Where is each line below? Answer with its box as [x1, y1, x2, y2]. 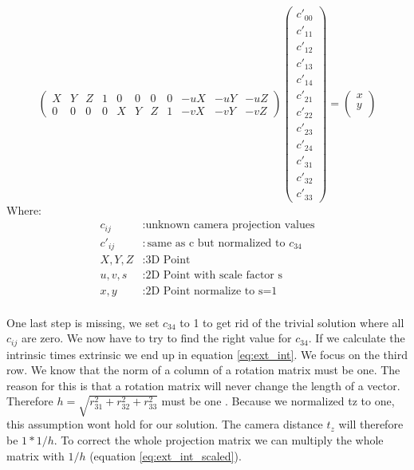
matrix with [6, 447, 65, 464]
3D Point [145, 255, 191, 267]
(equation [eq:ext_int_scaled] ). [89, 447, 242, 464]
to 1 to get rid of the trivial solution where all [179, 314, 404, 330]
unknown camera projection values [145, 219, 315, 231]
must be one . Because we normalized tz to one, [161, 393, 395, 409]
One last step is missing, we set [6, 314, 160, 330]
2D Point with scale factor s [145, 270, 283, 282]
